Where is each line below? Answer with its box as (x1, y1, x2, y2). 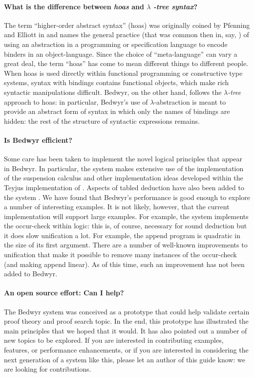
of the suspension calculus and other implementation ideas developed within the (4, 173, 243, 183)
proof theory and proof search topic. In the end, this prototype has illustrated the (4, 316, 249, 326)
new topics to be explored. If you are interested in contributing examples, (4, 335, 224, 345)
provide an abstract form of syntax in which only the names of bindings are (4, 106, 230, 116)
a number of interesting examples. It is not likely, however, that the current (4, 201, 230, 212)
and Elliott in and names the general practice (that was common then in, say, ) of (4, 29, 249, 40)
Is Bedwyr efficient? (4, 134, 72, 145)
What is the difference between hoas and (4, 1, 144, 11)
